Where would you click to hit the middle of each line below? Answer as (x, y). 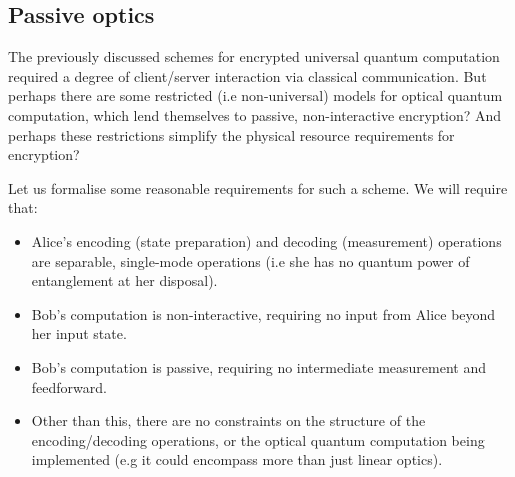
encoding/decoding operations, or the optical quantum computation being (258, 439)
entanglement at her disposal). (124, 280)
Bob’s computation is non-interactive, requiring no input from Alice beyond (263, 313)
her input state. (79, 333)
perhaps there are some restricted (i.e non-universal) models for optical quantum (255, 95)
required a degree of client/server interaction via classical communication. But (247, 75)
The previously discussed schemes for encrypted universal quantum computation (254, 56)
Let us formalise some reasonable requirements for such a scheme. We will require (258, 187)
